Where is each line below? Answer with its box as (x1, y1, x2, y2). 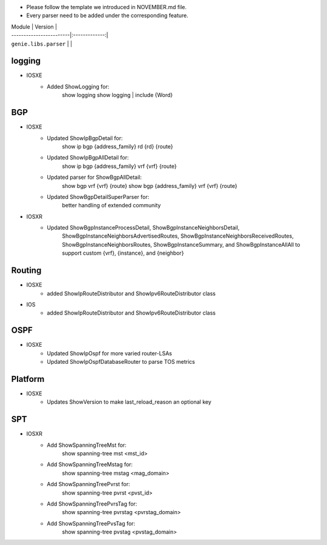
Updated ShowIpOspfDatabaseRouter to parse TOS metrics (47, 358, 196, 365)
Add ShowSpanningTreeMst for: (47, 441, 127, 449)
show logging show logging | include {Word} (62, 92, 173, 99)
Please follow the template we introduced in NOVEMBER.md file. (26, 4, 187, 10)
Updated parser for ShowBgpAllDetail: (47, 173, 142, 181)
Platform (11, 373, 45, 384)
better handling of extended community (62, 202, 161, 209)
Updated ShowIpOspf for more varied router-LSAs (47, 349, 173, 357)
